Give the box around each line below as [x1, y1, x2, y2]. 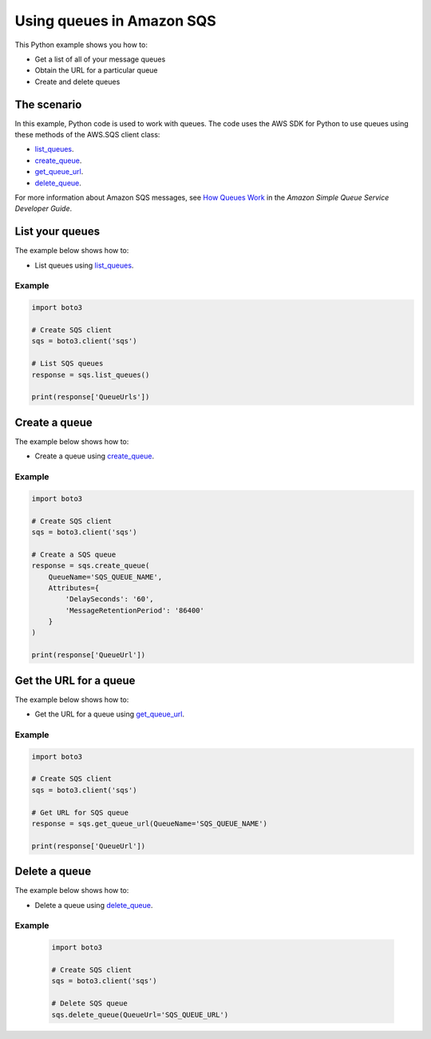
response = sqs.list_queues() [31, 370, 150, 379]
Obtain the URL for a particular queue [34, 65, 159, 75]
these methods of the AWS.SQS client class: [14, 130, 160, 140]
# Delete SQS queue [51, 999, 128, 1008]
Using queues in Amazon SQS [14, 12, 217, 30]
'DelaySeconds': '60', [65, 595, 155, 604]
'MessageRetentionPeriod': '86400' [65, 605, 205, 615]
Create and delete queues [34, 77, 121, 86]
